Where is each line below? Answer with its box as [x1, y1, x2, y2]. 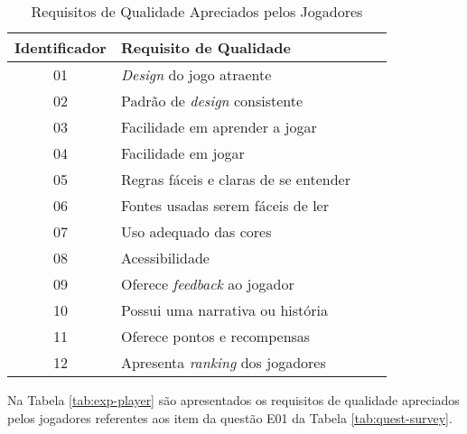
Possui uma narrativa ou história [120, 300, 329, 320]
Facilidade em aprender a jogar [120, 116, 317, 137]
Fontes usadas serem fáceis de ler [120, 195, 329, 216]
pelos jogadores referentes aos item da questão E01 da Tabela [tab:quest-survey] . [7, 408, 453, 427]
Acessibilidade [120, 247, 210, 268]
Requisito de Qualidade [120, 37, 291, 58]
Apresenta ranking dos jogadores [120, 352, 326, 373]
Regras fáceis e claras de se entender [120, 169, 350, 189]
